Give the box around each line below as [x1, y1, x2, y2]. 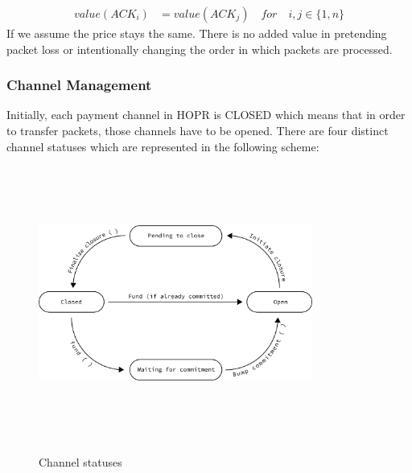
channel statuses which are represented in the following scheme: [6, 138, 319, 154]
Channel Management [6, 75, 152, 95]
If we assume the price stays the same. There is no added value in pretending [6, 25, 387, 42]
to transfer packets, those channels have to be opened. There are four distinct [6, 122, 389, 139]
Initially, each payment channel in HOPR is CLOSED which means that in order [6, 106, 406, 123]
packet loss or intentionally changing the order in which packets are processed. [6, 40, 393, 57]
